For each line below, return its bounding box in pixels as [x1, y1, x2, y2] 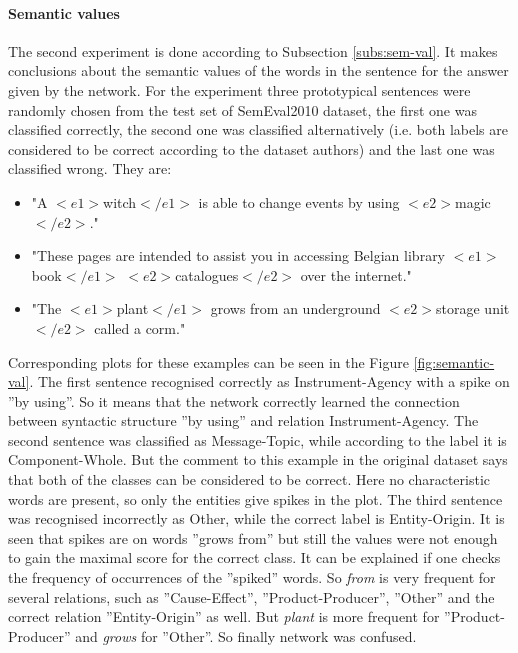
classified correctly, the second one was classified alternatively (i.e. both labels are [8, 119, 508, 140]
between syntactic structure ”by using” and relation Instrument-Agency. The [8, 410, 479, 431]
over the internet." [300, 264, 412, 285]
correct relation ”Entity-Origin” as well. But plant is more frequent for [8, 606, 440, 627]
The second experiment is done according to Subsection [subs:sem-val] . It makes [8, 40, 498, 61]
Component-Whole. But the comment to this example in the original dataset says [8, 449, 508, 470]
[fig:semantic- [413, 351, 495, 372]
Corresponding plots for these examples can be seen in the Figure [8, 351, 409, 372]
